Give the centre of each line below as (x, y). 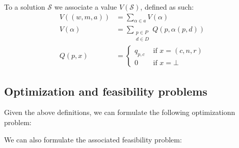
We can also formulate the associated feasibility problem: (93, 139)
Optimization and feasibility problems (106, 91)
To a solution (25, 7)
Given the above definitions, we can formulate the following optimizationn (120, 112)
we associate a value (86, 7)
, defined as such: (167, 7)
